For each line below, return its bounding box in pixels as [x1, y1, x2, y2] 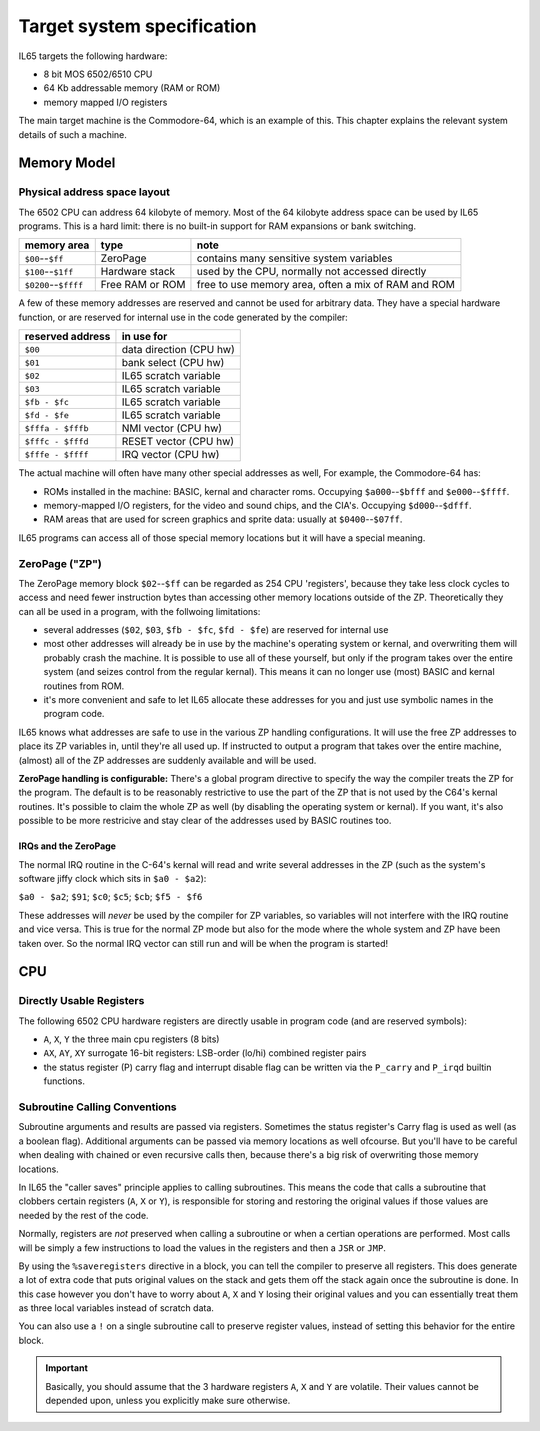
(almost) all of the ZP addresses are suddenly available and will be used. [18, 754, 317, 766]
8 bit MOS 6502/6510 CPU [43, 68, 153, 80]
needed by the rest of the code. [18, 1209, 149, 1221]
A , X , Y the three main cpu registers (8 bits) [43, 1033, 220, 1045]
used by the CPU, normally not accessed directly [196, 265, 427, 279]
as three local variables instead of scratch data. [18, 1302, 215, 1314]
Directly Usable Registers [18, 994, 145, 1008]
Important [45, 1362, 89, 1374]
